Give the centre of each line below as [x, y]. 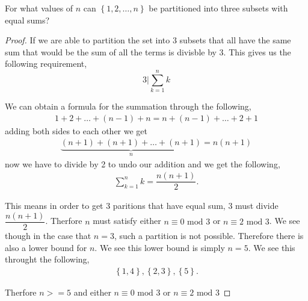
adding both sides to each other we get [76, 130]
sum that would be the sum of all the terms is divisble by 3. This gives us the [148, 51]
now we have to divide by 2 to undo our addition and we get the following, [143, 163]
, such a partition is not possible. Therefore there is [209, 236]
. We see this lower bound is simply [160, 247]
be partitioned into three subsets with [218, 8]
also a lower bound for [46, 247]
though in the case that [48, 236]
